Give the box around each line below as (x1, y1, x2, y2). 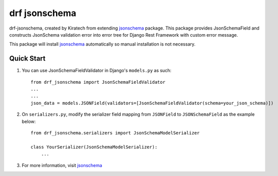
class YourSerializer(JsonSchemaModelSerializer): (31, 144, 158, 150)
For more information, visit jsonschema (22, 162, 103, 168)
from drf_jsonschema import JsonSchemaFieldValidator (31, 79, 165, 85)
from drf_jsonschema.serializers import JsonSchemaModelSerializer (31, 130, 200, 135)
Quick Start (9, 54, 46, 63)
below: (22, 118, 36, 124)
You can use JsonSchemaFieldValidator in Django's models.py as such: (22, 68, 171, 74)
